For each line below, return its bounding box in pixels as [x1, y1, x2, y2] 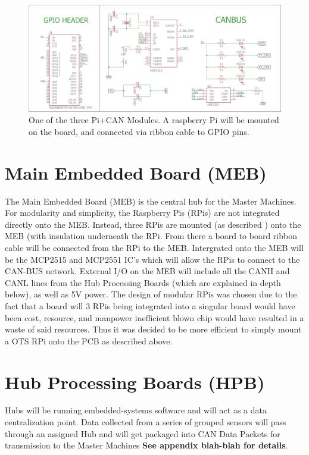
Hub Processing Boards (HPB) [5, 369, 265, 394]
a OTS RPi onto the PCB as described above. [5, 334, 173, 347]
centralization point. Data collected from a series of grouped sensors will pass [5, 416, 286, 428]
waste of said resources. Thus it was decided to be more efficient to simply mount [5, 323, 302, 335]
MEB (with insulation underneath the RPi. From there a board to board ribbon [5, 230, 297, 242]
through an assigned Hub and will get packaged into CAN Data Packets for [5, 427, 280, 440]
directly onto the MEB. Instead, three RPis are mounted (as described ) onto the [5, 218, 301, 230]
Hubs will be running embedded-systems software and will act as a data [5, 404, 267, 416]
